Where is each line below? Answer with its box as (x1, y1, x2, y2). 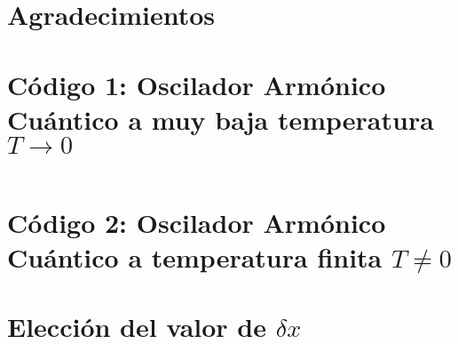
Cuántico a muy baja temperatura (7, 100, 434, 137)
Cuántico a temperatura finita (7, 239, 383, 276)
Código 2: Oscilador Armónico (7, 204, 386, 240)
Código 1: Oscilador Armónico (7, 66, 386, 102)
